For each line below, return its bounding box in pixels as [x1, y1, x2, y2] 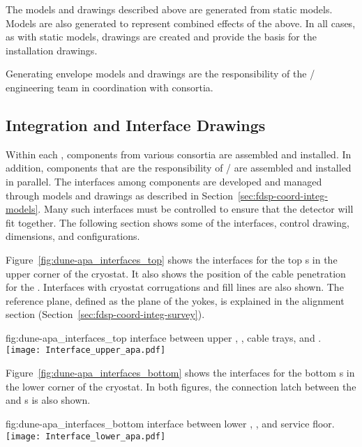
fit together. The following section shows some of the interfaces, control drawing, [6, 215, 349, 229]
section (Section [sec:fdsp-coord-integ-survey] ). [6, 307, 205, 321]
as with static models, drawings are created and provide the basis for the [6, 29, 317, 44]
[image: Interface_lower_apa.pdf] [6, 431, 166, 441]
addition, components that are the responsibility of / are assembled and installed [6, 160, 352, 175]
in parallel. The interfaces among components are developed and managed [6, 174, 322, 188]
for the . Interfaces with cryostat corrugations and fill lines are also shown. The [6, 280, 344, 294]
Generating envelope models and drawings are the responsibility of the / [6, 66, 315, 81]
